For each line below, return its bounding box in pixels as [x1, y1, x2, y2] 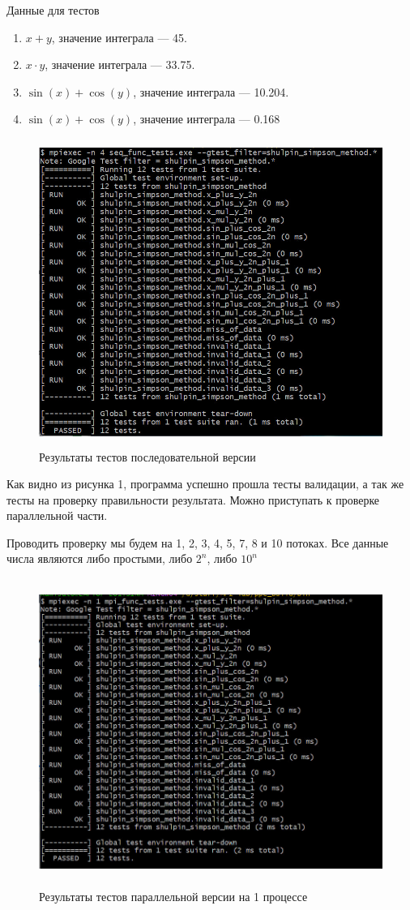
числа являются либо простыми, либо [6, 550, 193, 567]
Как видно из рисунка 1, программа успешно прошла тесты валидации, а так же [6, 475, 404, 492]
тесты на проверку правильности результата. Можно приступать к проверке [6, 491, 380, 508]
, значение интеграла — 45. [51, 28, 187, 45]
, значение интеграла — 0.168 [133, 110, 280, 127]
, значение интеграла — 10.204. [133, 83, 289, 100]
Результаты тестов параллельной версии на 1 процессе [39, 887, 308, 904]
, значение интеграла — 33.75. [45, 56, 195, 73]
